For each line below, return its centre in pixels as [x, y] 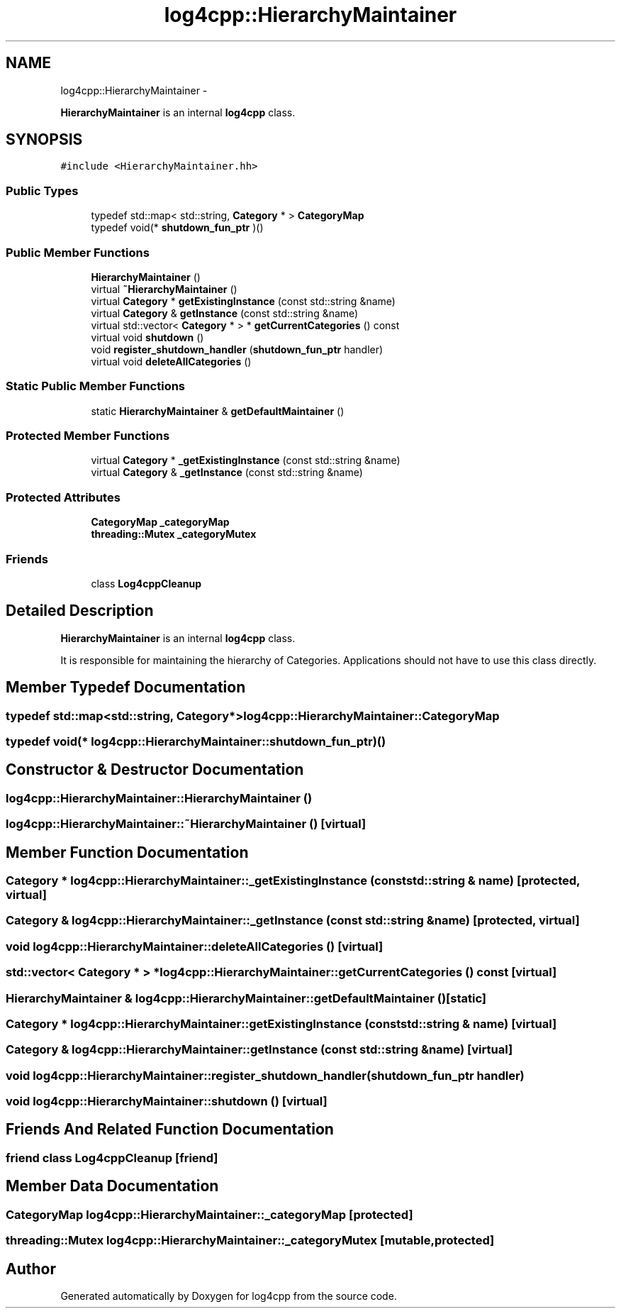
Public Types [42, 191]
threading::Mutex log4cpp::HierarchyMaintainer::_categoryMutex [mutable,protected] [250, 1241]
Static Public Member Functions [96, 386]
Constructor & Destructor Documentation [155, 770]
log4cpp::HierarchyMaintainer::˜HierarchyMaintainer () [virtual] [186, 824]
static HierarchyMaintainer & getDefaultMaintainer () [218, 411]
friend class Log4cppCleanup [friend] [112, 1158]
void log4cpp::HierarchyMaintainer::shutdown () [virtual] [167, 1102]
